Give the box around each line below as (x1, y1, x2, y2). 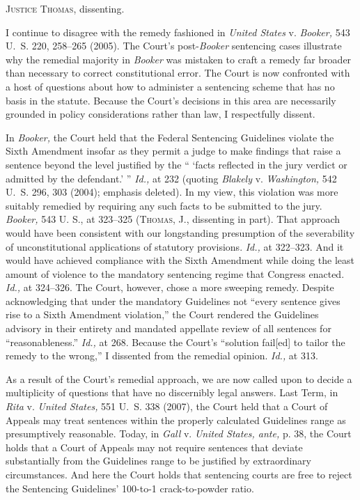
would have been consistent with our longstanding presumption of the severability (6, 225, 355, 240)
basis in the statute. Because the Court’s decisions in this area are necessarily (6, 93, 336, 107)
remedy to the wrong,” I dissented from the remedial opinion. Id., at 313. (6, 348, 318, 363)
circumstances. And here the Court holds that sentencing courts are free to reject (6, 467, 352, 481)
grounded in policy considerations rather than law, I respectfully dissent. (6, 107, 315, 121)
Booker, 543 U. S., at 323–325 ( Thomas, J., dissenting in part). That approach (6, 212, 341, 226)
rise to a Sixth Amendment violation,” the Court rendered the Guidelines (6, 307, 319, 322)
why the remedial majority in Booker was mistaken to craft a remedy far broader (6, 52, 352, 66)
